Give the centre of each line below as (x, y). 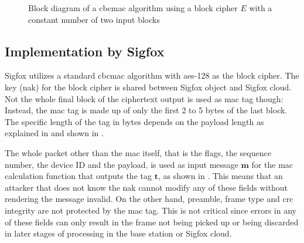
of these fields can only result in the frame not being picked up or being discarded (152, 222)
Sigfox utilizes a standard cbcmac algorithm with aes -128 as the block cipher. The (152, 75)
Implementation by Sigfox (85, 51)
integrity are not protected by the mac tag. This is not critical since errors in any (151, 210)
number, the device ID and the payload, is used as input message (122, 164)
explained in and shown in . (54, 133)
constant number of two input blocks (94, 19)
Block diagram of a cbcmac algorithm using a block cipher (133, 8)
